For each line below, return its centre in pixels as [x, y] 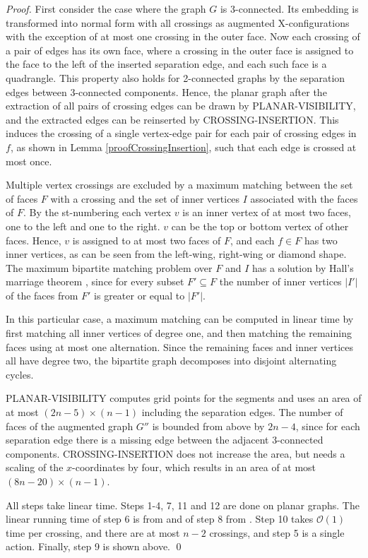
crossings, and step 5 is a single [277, 532]
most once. [29, 161]
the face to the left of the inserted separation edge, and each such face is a [166, 64]
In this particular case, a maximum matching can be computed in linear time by [180, 319]
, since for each [328, 426]
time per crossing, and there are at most [93, 532]
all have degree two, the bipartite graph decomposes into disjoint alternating [171, 361]
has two [321, 240]
